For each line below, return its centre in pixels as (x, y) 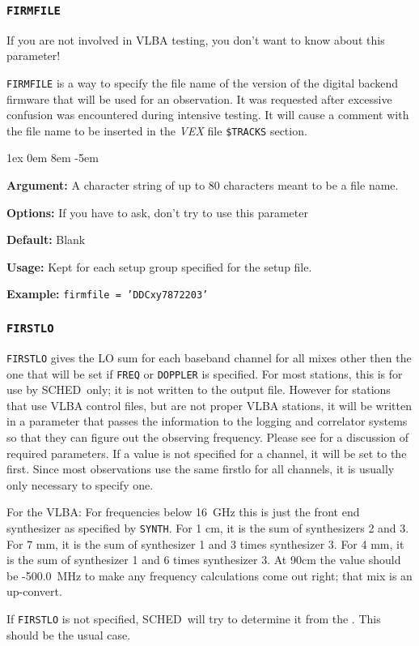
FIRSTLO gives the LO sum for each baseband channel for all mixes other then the (209, 357)
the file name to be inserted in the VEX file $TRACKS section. (157, 130)
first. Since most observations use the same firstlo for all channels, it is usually (201, 469)
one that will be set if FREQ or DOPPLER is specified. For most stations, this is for (205, 373)
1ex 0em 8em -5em (53, 158)
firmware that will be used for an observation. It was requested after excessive (199, 98)
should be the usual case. (69, 634)
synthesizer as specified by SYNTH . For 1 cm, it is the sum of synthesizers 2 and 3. (208, 527)
